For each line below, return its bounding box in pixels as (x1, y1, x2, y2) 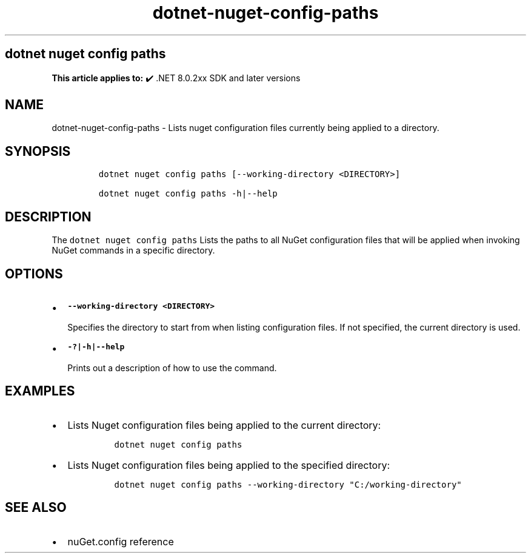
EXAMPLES (5, 383, 75, 399)
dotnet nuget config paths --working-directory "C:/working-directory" (114, 479, 462, 489)
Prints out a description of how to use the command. (67, 362, 277, 373)
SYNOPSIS (5, 143, 71, 159)
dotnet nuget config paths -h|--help (98, 189, 278, 199)
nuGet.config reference (67, 535, 174, 548)
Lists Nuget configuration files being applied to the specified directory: (67, 459, 390, 471)
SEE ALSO (5, 500, 67, 516)
